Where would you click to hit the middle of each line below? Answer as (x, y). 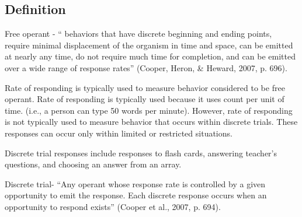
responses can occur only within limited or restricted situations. (119, 133)
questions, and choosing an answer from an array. (93, 164)
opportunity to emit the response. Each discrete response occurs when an (136, 195)
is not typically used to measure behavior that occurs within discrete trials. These (151, 122)
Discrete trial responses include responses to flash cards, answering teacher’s (141, 153)
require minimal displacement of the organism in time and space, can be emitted (149, 45)
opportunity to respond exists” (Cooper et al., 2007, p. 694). (113, 206)
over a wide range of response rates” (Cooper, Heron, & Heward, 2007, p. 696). (146, 67)
